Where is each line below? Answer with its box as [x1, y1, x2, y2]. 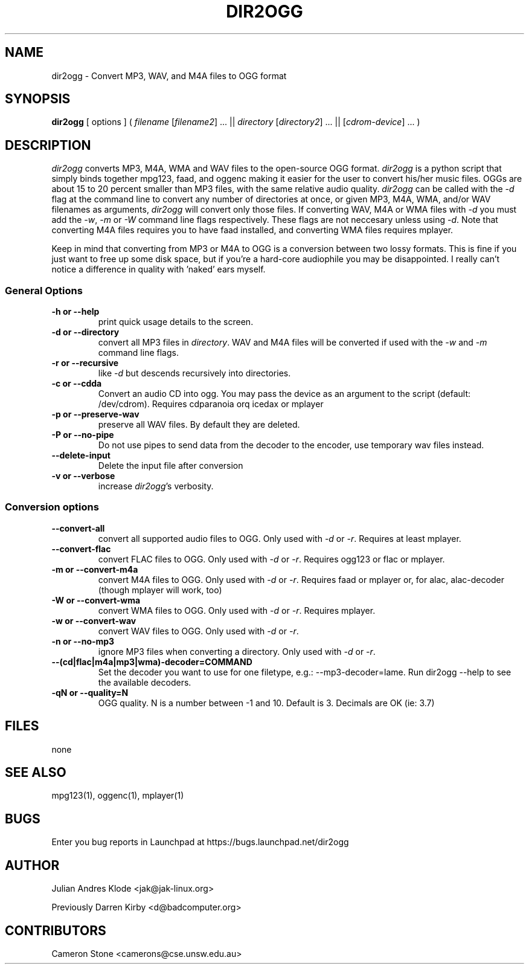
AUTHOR [5, 857, 60, 873]
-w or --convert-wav [51, 615, 136, 626]
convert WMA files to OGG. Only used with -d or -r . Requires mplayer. [98, 605, 376, 616]
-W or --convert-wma [51, 594, 141, 605]
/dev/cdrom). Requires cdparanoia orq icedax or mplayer [98, 399, 324, 410]
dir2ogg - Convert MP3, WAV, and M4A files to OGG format [51, 70, 287, 81]
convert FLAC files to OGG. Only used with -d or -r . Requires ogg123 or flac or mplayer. [98, 553, 445, 564]
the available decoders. [98, 677, 191, 687]
